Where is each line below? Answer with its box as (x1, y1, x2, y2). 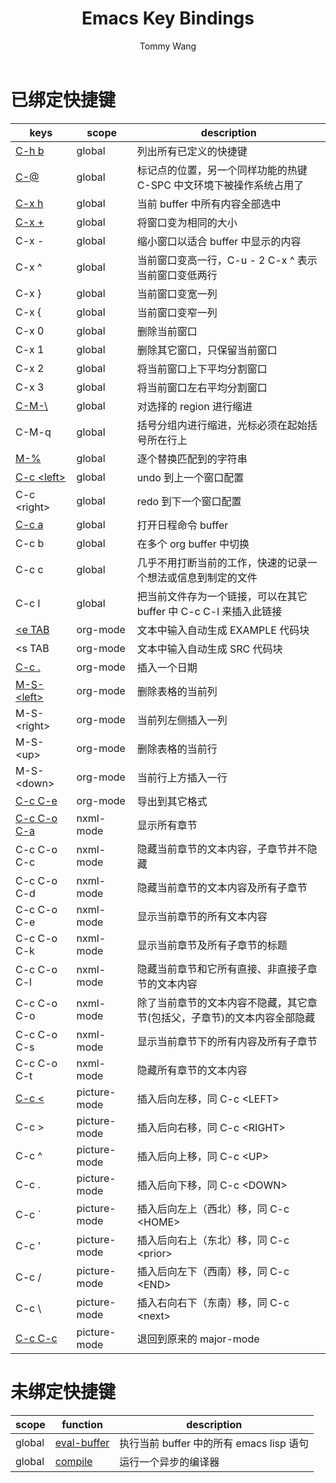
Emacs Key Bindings (81, 7, 255, 30)
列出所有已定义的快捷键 (136, 144, 248, 158)
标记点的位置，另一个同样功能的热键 (136, 163, 308, 177)
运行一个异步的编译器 (119, 1455, 220, 1469)
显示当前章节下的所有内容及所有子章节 (136, 1034, 318, 1048)
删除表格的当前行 (136, 742, 218, 756)
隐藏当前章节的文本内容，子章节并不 (136, 842, 308, 856)
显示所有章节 (136, 818, 198, 832)
